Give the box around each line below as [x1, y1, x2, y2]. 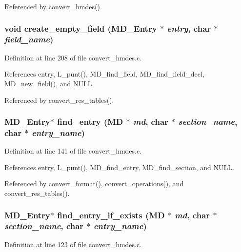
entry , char [167, 22, 211, 34]
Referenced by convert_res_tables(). [4, 95, 114, 105]
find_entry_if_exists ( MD [57, 209, 165, 221]
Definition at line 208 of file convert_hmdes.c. [4, 52, 142, 62]
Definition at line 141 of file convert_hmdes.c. [4, 146, 142, 156]
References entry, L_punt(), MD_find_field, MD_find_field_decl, [4, 69, 204, 79]
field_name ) [4, 33, 54, 45]
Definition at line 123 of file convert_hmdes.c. [4, 239, 142, 249]
